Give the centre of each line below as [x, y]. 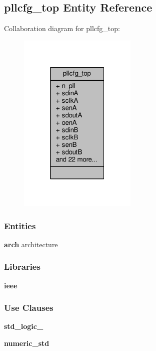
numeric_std [27, 343]
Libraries [22, 267]
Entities [20, 225]
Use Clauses [29, 308]
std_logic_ [24, 326]
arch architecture [31, 244]
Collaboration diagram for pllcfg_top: [62, 28]
